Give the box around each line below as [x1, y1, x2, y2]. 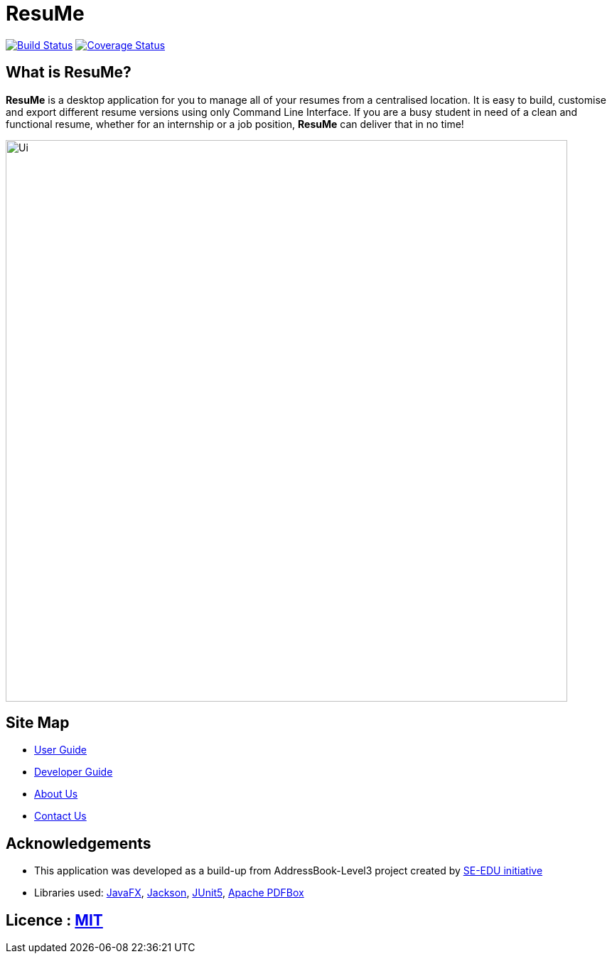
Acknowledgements [6, 834, 151, 852]
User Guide [34, 744, 87, 756]
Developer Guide [34, 766, 113, 778]
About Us [34, 788, 78, 800]
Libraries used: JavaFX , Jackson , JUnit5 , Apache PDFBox [34, 886, 304, 899]
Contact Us [34, 810, 87, 823]
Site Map [6, 714, 70, 732]
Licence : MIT [6, 911, 103, 929]
